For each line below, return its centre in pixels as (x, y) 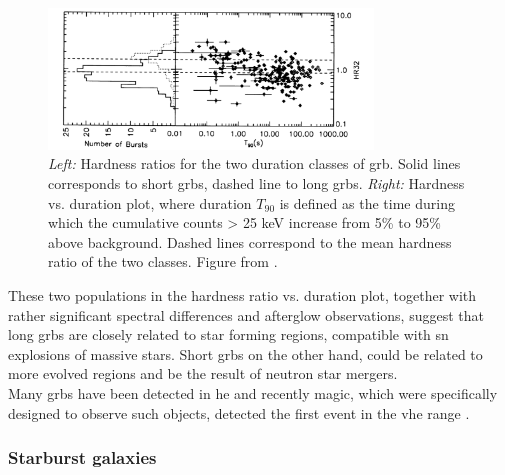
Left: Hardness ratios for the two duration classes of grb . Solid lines (254, 163)
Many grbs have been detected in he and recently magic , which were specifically (253, 392)
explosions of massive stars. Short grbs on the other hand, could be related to (245, 353)
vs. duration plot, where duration (150, 202)
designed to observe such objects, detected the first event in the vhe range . (239, 412)
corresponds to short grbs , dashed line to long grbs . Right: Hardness (256, 183)
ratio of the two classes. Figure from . (163, 261)
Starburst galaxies (82, 457)
